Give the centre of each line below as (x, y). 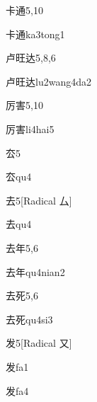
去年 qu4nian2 (35, 271)
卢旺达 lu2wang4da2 (48, 81)
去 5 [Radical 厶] (39, 200)
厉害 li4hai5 (30, 128)
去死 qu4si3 (29, 319)
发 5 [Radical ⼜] (39, 343)
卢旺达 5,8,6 (31, 58)
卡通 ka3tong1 (35, 34)
